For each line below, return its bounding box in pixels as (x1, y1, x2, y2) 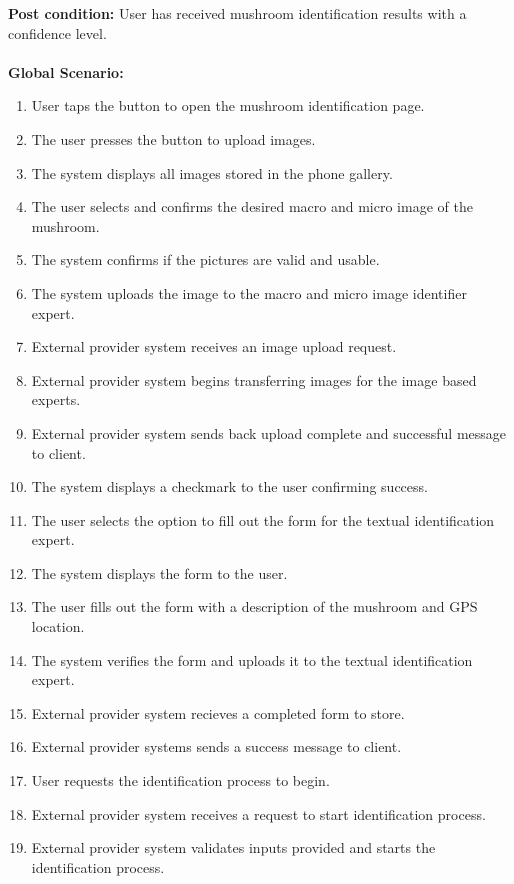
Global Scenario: (8, 61, 124, 82)
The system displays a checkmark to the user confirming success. (31, 476, 428, 497)
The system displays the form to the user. (31, 562, 288, 583)
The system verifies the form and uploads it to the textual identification (31, 649, 473, 670)
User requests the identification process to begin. (31, 770, 330, 791)
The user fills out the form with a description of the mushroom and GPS (31, 596, 478, 617)
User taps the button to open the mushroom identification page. (31, 95, 425, 116)
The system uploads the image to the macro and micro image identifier (31, 282, 467, 303)
